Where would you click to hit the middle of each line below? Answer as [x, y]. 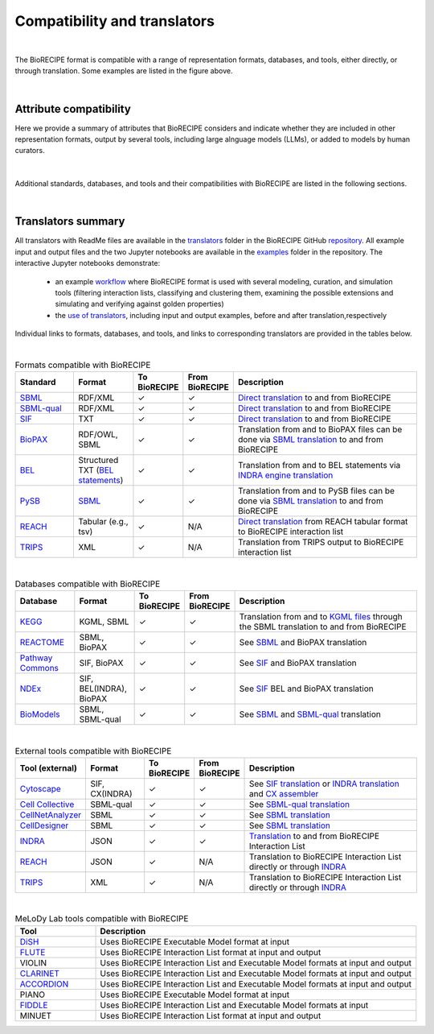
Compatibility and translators [115, 21]
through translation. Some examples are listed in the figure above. [124, 71]
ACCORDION [44, 984]
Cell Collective [47, 804]
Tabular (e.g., [103, 522]
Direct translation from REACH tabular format [323, 522]
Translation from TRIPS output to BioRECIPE [321, 542]
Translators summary [70, 221]
